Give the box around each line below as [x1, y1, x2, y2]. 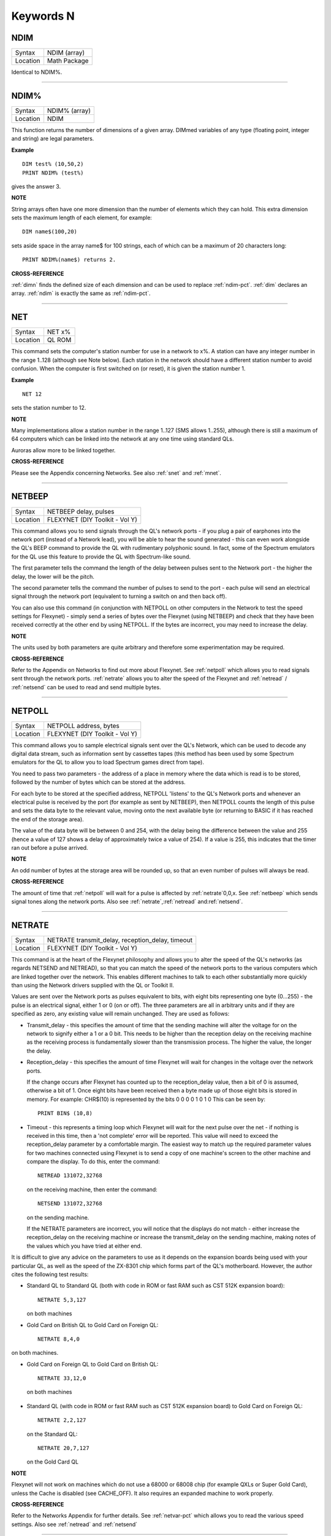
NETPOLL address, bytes [47, 721, 120, 730]
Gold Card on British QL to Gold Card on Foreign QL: [26, 1321, 159, 1328]
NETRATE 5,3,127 [37, 1296, 86, 1303]
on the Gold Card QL [26, 1458, 79, 1465]
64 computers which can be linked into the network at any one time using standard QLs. [11, 435, 234, 442]
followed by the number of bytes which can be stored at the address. [11, 778, 186, 786]
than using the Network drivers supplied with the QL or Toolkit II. [11, 982, 174, 989]
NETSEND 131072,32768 [37, 1200, 102, 1207]
